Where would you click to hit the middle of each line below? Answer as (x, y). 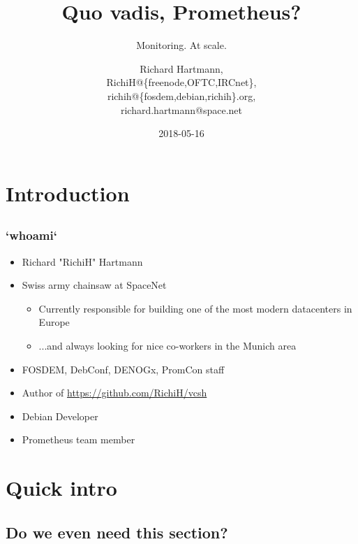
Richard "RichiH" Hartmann (82, 261)
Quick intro (61, 488)
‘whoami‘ (31, 235)
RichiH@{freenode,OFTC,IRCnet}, (181, 82)
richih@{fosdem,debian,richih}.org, (181, 95)
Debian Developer (60, 416)
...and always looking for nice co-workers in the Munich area (167, 345)
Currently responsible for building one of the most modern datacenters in (195, 308)
